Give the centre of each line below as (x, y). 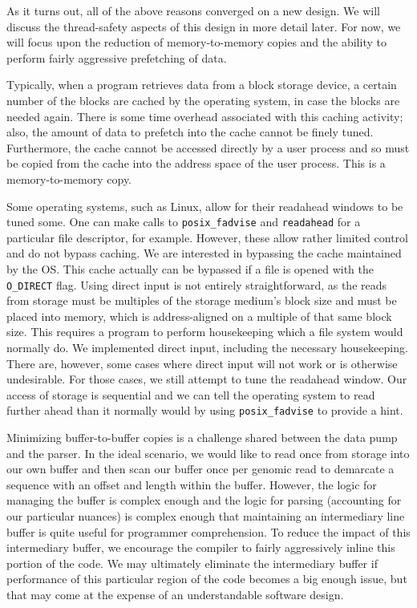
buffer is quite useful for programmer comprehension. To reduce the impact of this (208, 531)
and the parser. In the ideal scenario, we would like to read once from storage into (208, 453)
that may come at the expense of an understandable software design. (175, 594)
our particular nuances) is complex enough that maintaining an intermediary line (206, 516)
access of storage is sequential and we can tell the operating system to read (191, 394)
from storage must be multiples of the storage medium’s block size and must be (202, 300)
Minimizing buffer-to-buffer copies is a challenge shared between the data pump (202, 438)
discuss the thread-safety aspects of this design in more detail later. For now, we (204, 26)
